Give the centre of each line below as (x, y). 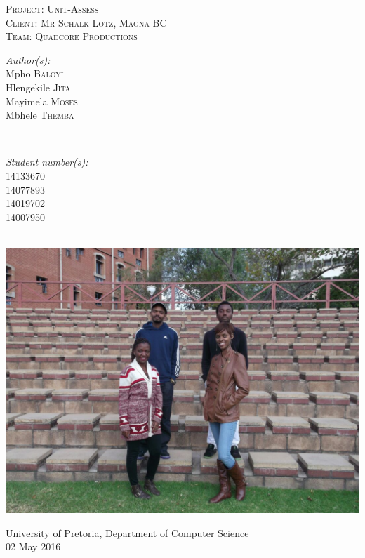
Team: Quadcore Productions (72, 36)
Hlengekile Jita (38, 87)
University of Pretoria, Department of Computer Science (127, 532)
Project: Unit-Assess (52, 8)
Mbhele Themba (40, 115)
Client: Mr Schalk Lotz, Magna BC (86, 22)
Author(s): (28, 59)
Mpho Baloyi (35, 73)
